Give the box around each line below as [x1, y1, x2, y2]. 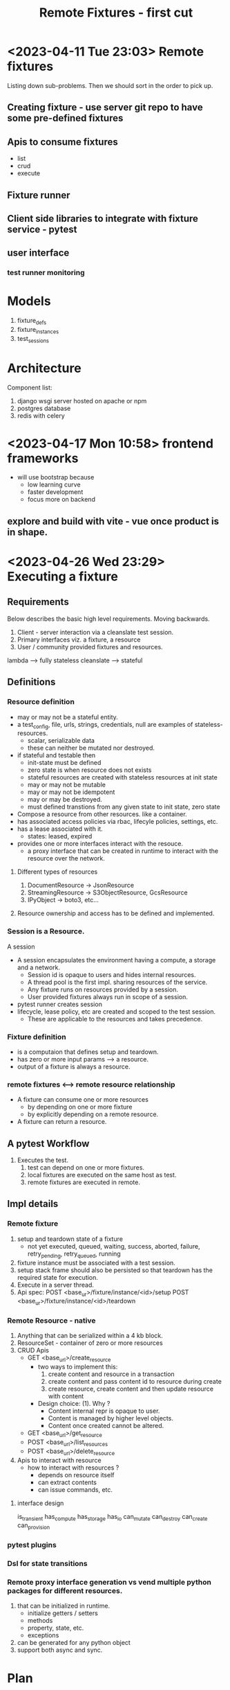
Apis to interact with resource [17, 1456, 102, 1464]
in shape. [7, 526, 48, 538]
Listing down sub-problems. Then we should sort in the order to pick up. [7, 81, 213, 89]
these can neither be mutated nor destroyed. [27, 743, 155, 752]
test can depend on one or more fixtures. [27, 1163, 145, 1172]
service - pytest [7, 223, 77, 235]
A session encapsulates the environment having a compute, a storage [17, 956, 216, 964]
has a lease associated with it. [17, 825, 104, 833]
